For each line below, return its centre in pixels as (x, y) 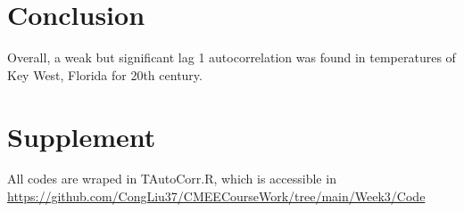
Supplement (82, 136)
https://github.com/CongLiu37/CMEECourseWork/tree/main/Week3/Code (216, 196)
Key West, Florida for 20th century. (105, 74)
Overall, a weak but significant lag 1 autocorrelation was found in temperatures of (232, 57)
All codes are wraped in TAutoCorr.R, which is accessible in (172, 179)
